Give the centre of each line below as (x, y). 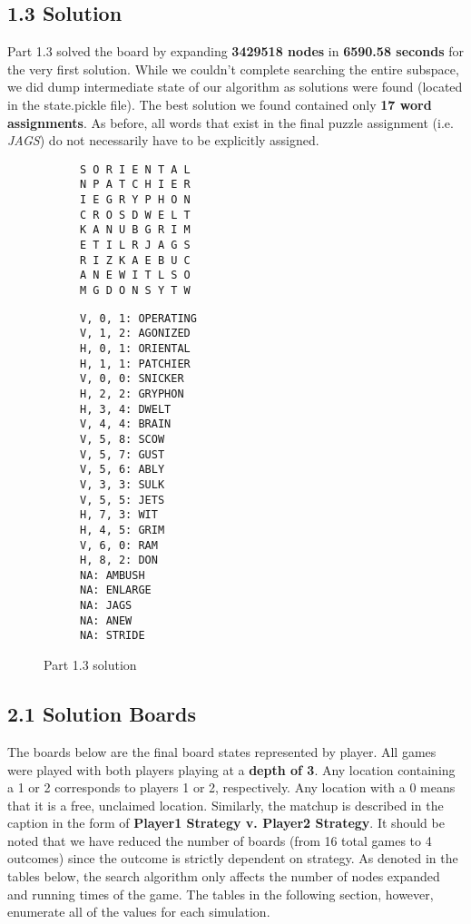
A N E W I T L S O (135, 275)
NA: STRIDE (113, 636)
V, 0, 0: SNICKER (132, 379)
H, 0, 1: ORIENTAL (135, 348)
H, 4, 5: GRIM (123, 530)
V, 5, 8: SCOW (123, 439)
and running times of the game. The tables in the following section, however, (221, 894)
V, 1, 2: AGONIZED (135, 334)
